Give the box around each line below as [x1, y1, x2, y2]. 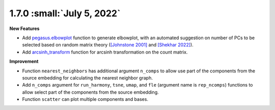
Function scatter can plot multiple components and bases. [22, 96, 149, 102]
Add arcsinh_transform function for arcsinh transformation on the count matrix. [22, 49, 188, 55]
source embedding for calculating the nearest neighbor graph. [22, 74, 153, 81]
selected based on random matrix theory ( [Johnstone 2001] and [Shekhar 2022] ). [22, 42, 194, 48]
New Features [9, 25, 40, 32]
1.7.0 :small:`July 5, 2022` [9, 8, 121, 19]
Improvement [9, 59, 39, 65]
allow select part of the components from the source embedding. [22, 89, 159, 95]
